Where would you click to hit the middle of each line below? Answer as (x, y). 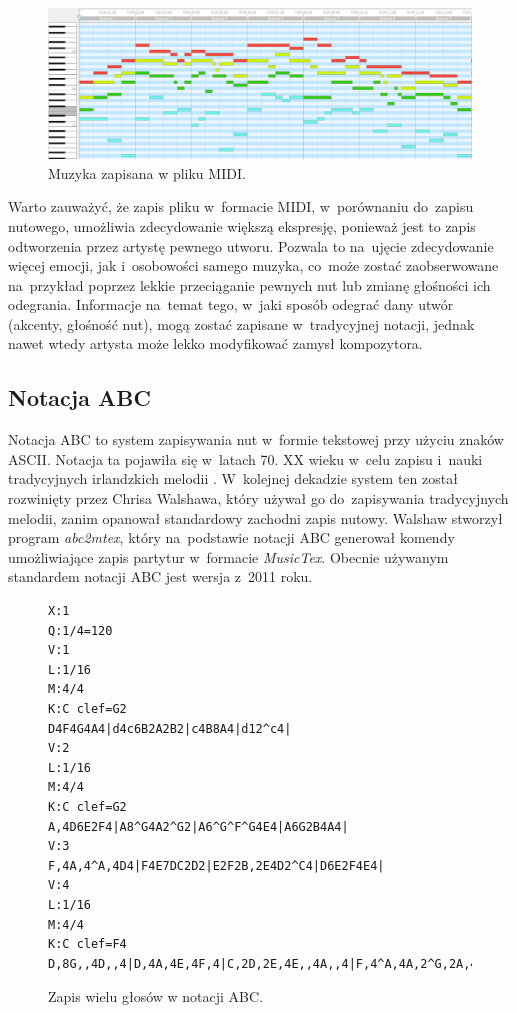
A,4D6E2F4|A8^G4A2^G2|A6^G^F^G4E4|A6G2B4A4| (198, 826)
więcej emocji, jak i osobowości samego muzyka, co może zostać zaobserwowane (253, 265)
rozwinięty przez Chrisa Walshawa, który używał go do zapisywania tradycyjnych (258, 498)
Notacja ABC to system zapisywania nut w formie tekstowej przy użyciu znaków (256, 439)
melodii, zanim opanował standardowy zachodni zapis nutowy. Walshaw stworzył (255, 517)
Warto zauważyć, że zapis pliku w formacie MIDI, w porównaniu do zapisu (241, 206)
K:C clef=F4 (87, 944)
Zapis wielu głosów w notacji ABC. (156, 996)
